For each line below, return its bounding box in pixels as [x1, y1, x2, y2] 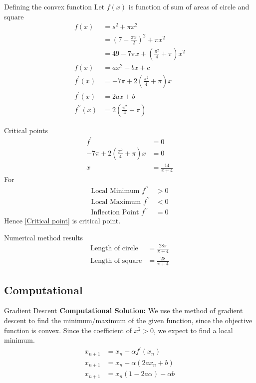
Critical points [4, 125, 48, 135]
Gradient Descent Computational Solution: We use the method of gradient [4, 305, 243, 316]
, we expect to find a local [153, 325, 233, 335]
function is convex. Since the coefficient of [4, 325, 132, 335]
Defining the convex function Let [4, 1, 105, 11]
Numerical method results [4, 232, 83, 242]
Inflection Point [91, 209, 139, 216]
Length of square [90, 257, 142, 265]
